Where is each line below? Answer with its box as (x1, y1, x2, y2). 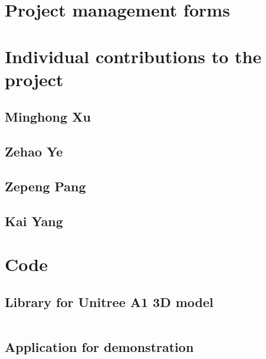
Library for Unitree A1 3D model (5, 292, 214, 311)
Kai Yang (5, 211, 63, 230)
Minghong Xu (5, 107, 91, 126)
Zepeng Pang (5, 177, 86, 195)
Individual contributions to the (5, 44, 262, 68)
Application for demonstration (5, 338, 194, 356)
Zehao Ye (5, 142, 63, 161)
